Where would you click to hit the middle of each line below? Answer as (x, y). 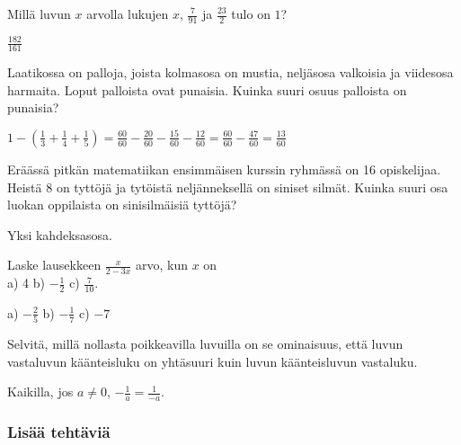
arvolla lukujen (128, 13)
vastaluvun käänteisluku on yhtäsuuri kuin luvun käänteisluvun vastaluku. (213, 361)
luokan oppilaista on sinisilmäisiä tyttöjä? (122, 205)
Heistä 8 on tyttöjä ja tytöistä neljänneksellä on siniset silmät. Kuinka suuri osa (228, 187)
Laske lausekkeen (54, 265)
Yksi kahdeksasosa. (60, 234)
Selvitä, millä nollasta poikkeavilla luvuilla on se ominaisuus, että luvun (205, 344)
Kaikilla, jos (40, 392)
